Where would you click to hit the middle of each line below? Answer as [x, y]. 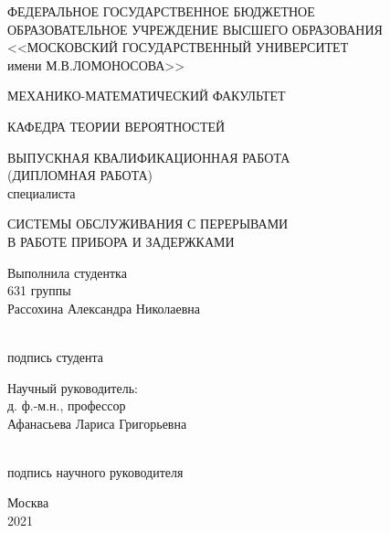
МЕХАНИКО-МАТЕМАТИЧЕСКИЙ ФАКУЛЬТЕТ [147, 96]
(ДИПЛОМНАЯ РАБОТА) [80, 175]
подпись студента [56, 356]
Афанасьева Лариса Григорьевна [97, 423]
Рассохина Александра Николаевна [104, 308]
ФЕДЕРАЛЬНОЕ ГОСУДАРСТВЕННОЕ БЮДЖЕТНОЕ [161, 11]
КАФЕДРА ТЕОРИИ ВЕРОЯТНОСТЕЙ [116, 126]
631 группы [39, 290]
